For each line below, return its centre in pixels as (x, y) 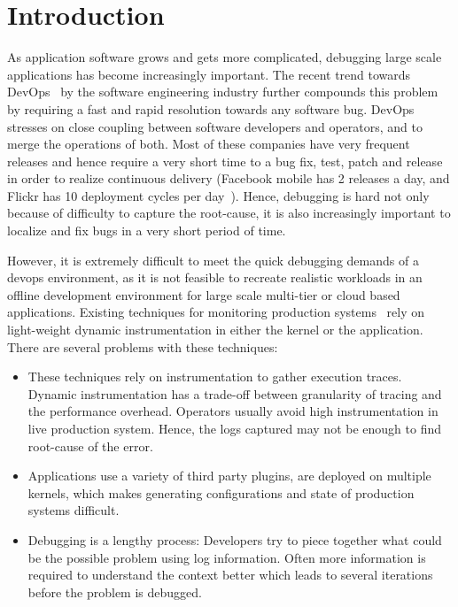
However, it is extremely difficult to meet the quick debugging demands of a (213, 260)
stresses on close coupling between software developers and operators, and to (215, 126)
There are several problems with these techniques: (143, 346)
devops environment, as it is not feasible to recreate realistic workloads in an (215, 277)
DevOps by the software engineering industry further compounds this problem (223, 92)
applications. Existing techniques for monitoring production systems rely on (216, 312)
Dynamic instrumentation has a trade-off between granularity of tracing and (235, 393)
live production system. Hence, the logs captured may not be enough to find (234, 428)
